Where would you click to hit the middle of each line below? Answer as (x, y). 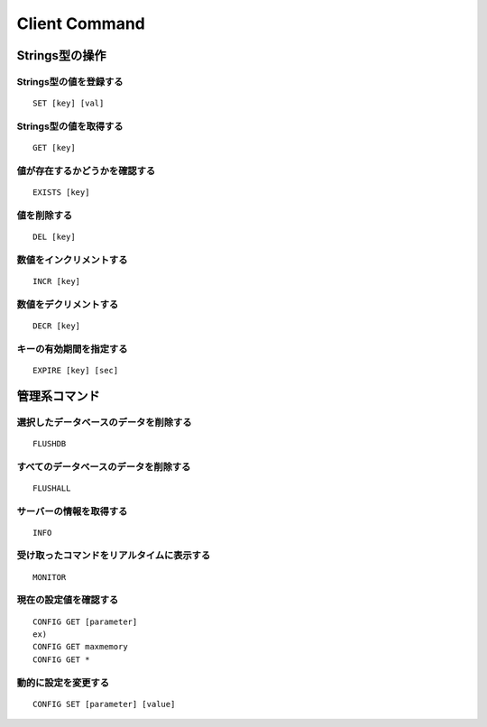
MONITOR (50, 577)
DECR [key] (57, 326)
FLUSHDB (50, 443)
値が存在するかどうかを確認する (86, 170)
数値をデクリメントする (68, 304)
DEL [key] (54, 236)
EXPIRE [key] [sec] (76, 370)
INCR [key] (57, 281)
